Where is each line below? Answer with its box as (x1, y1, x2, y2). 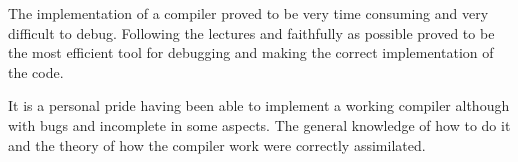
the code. (8, 61, 64, 82)
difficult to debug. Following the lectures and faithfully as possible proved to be (8, 22, 495, 43)
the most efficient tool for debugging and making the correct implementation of (8, 42, 494, 63)
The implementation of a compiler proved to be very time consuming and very (8, 3, 489, 23)
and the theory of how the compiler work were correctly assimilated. (8, 134, 426, 155)
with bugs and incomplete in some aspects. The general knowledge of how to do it (8, 114, 511, 135)
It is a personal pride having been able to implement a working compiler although (8, 95, 510, 116)
